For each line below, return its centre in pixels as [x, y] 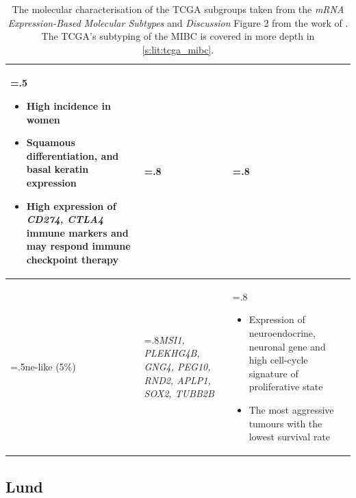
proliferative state [286, 387]
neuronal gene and [287, 346]
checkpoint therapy [73, 259]
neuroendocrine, [282, 332]
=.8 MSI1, [164, 339]
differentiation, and [73, 155]
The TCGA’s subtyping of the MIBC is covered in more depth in [178, 36]
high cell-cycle [278, 360]
